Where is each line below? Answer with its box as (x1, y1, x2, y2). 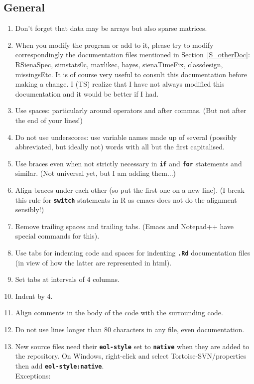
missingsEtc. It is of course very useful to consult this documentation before (15, 69, 248, 79)
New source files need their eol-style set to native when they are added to (15, 341, 250, 351)
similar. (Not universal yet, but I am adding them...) (15, 168, 176, 178)
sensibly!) (15, 204, 44, 215)
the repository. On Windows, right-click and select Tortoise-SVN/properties (15, 351, 247, 361)
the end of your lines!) (15, 115, 83, 125)
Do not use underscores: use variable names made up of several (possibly (15, 131, 237, 142)
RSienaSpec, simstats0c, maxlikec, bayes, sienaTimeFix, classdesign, (15, 59, 223, 69)
